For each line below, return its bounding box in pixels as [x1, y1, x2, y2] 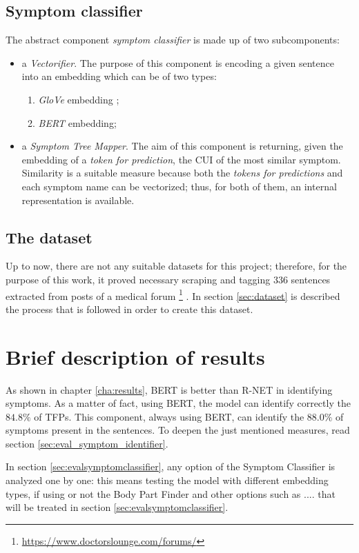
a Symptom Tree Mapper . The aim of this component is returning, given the [21, 139, 343, 153]
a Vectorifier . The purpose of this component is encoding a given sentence [21, 55, 334, 70]
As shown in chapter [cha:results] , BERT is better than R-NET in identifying [6, 382, 333, 396]
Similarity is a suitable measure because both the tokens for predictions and [21, 165, 343, 180]
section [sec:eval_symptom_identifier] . [6, 436, 168, 450]
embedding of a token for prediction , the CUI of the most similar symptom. [21, 152, 341, 166]
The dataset [6, 226, 93, 248]
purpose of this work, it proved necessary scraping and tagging [6, 272, 271, 286]
